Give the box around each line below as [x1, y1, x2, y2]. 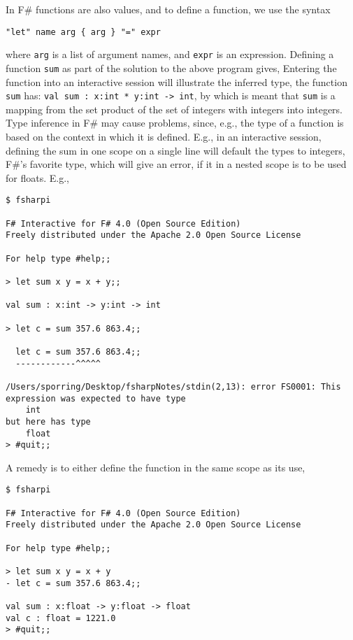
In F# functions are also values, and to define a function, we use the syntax [6, 2, 331, 16]
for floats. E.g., [6, 170, 69, 185]
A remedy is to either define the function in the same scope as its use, [6, 460, 305, 474]
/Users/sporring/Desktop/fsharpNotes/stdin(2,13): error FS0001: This [6, 381, 341, 392]
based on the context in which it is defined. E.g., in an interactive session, [6, 129, 322, 143]
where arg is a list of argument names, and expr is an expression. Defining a [6, 47, 334, 62]
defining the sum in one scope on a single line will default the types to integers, [6, 143, 345, 157]
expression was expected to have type [6, 393, 186, 404]
